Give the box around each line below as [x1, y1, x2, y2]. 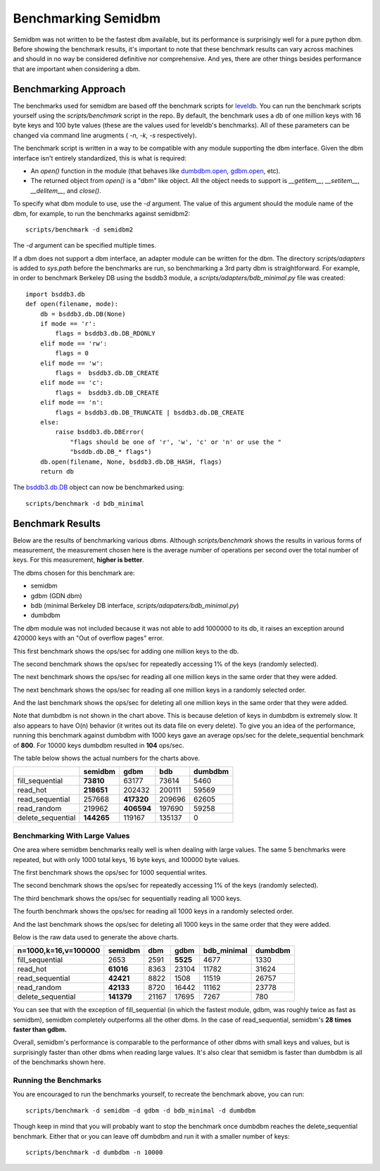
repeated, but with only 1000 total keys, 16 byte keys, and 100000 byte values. [13, 855, 241, 863]
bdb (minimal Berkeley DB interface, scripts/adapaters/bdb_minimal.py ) [30, 601, 239, 609]
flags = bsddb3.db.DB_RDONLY [55, 329, 156, 338]
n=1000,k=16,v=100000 [17, 946, 101, 956]
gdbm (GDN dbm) [30, 591, 82, 600]
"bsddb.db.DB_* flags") [70, 448, 152, 456]
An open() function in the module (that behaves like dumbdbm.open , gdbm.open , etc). [30, 166, 281, 175]
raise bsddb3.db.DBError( [55, 428, 144, 436]
